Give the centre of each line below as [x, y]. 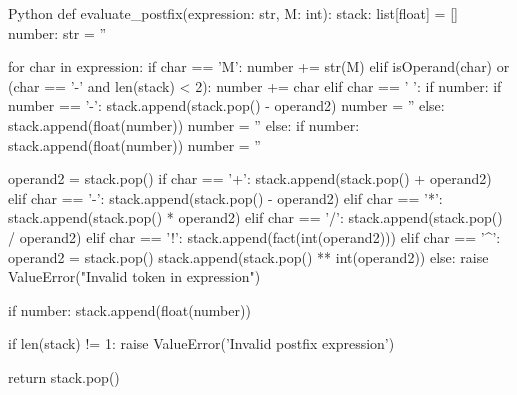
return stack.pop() [64, 376]
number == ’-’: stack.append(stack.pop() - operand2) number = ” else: [226, 105]
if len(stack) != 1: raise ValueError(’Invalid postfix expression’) [201, 343]
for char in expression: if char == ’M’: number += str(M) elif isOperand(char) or [259, 66]
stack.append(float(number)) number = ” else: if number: [184, 124]
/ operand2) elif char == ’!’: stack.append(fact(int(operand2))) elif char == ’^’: [254, 236]
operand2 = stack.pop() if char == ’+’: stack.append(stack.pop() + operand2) [250, 178]
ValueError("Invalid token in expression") [134, 276]
